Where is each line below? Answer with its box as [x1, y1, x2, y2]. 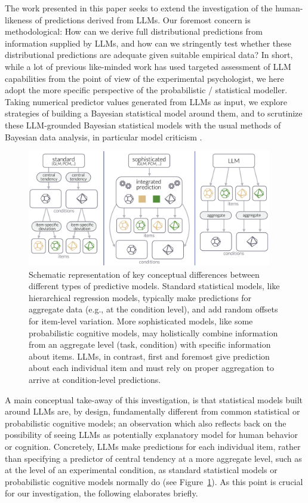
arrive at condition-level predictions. [29, 373, 161, 386]
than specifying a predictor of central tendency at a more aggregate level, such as [5, 452, 302, 464]
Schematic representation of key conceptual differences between [29, 268, 260, 280]
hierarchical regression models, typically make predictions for [29, 291, 252, 303]
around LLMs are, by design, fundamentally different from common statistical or [5, 405, 300, 418]
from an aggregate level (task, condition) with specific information [29, 338, 271, 351]
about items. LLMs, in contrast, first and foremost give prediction [29, 349, 270, 362]
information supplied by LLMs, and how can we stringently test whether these [5, 36, 292, 49]
